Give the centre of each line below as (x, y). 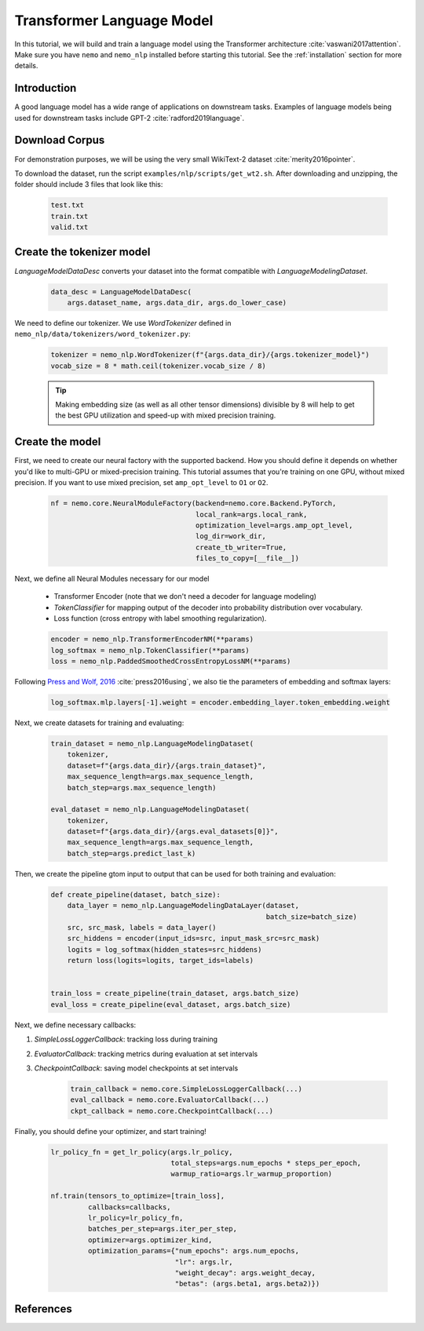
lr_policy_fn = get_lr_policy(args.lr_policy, (142, 1152)
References (43, 1309)
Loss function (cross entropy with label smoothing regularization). (160, 618)
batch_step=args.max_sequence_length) (142, 788)
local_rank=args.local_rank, (251, 514)
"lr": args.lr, (204, 1262)
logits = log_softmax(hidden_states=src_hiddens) (164, 949)
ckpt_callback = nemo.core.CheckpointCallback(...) (172, 1111)
